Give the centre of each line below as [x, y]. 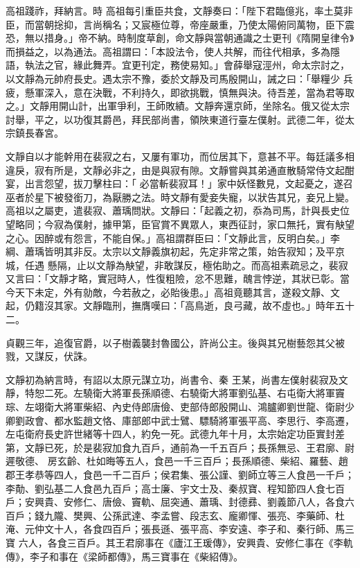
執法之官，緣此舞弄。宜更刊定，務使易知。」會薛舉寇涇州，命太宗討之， [187, 65]
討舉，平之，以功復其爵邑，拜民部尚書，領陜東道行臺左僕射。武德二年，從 [175, 119]
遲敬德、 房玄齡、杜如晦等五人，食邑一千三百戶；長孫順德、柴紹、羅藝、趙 [177, 461]
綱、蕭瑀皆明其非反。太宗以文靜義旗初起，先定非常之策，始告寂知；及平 [170, 251]
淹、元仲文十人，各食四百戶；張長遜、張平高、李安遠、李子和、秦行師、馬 [175, 529]
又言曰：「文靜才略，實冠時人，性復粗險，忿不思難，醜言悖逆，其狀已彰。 [173, 278]
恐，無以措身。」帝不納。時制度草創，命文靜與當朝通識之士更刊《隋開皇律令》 [180, 38]
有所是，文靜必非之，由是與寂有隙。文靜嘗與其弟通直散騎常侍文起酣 [199, 170]
